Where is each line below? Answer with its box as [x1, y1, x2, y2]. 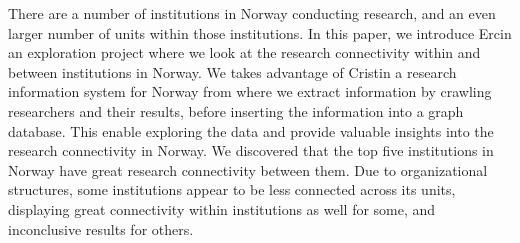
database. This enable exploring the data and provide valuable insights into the [8, 120, 494, 141]
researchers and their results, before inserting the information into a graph [8, 100, 464, 121]
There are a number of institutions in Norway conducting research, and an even [8, 3, 496, 23]
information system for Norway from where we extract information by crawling [8, 81, 492, 102]
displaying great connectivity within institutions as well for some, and [8, 198, 436, 219]
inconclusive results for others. [8, 218, 194, 239]
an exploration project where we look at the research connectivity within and [8, 42, 481, 63]
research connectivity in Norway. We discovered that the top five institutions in [8, 140, 494, 161]
